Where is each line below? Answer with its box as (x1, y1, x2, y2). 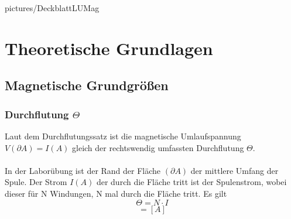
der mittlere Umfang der (190, 164, 279, 176)
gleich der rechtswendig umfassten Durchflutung (72, 141, 244, 153)
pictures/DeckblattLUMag (5, 2, 100, 13)
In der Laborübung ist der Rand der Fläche (5, 164, 161, 176)
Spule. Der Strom (5, 176, 67, 188)
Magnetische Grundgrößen (5, 76, 169, 94)
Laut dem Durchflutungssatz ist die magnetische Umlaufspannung (5, 129, 241, 142)
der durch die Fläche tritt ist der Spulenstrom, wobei (96, 176, 287, 188)
